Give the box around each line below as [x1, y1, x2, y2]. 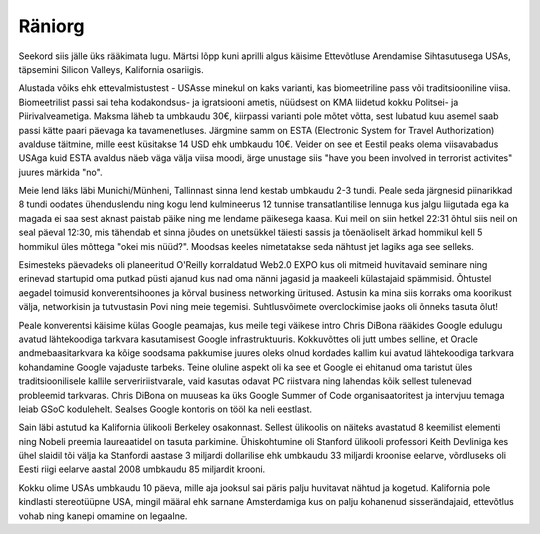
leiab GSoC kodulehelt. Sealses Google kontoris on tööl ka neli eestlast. [18, 403, 313, 415]
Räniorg [18, 15, 85, 37]
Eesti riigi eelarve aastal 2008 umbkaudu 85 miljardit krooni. [18, 463, 266, 475]
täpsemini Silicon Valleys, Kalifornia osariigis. [18, 63, 204, 75]
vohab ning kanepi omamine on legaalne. [18, 510, 188, 522]
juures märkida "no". [18, 166, 103, 178]
